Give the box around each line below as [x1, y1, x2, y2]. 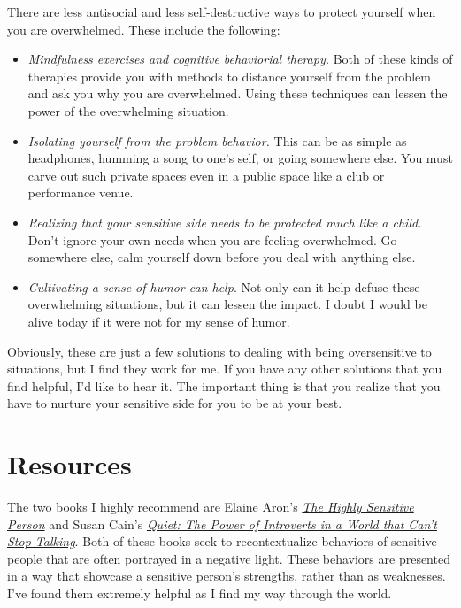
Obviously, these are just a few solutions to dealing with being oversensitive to [7, 342, 432, 360]
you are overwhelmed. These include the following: [7, 19, 280, 38]
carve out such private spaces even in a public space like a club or [27, 165, 385, 184]
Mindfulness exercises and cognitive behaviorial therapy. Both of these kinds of [27, 50, 453, 68]
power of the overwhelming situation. [27, 101, 229, 119]
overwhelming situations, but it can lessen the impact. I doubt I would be [27, 295, 427, 313]
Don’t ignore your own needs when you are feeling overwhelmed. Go [27, 230, 397, 249]
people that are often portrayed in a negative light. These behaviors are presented [7, 549, 450, 567]
